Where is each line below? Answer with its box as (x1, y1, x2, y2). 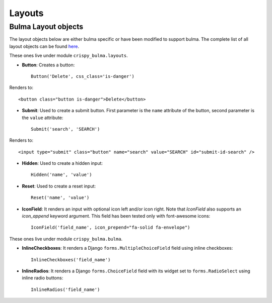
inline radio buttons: (22, 275, 63, 281)
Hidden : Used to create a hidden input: (22, 160, 103, 166)
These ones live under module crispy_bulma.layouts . (9, 53, 128, 59)
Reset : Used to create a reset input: (22, 183, 96, 189)
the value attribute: (22, 115, 63, 121)
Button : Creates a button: (22, 62, 75, 68)
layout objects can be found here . (9, 43, 79, 49)
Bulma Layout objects (9, 22, 84, 31)
